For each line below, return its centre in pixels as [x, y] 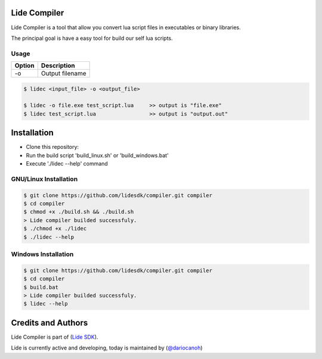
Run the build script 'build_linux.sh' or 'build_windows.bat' [97, 155]
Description [58, 65]
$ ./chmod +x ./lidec [55, 229]
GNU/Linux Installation [44, 179]
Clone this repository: [52, 147]
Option [25, 65]
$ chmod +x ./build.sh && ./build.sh [79, 212]
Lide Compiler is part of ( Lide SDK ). [55, 337]
